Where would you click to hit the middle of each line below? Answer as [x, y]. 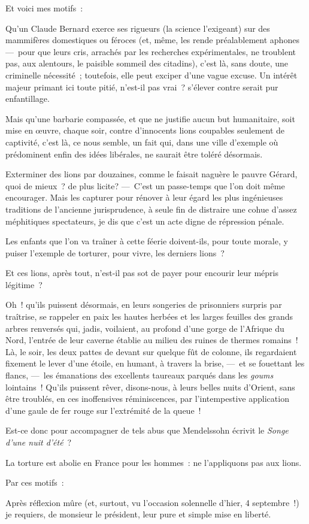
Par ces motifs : [35, 482]
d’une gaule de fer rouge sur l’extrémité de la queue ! [103, 410]
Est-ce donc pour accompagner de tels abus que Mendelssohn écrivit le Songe [147, 430]
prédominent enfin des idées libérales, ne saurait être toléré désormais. [134, 154]
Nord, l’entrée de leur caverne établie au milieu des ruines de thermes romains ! [152, 340]
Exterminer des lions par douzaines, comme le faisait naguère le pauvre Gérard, [152, 174]
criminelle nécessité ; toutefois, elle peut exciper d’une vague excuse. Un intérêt [152, 75]
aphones [284, 40]
